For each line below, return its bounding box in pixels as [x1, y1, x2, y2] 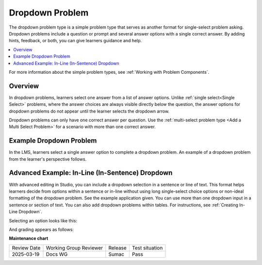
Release [108, 244, 127, 251]
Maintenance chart [9, 235, 49, 241]
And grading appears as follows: [9, 226, 74, 232]
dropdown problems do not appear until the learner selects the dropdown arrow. [9, 108, 170, 114]
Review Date [12, 244, 41, 251]
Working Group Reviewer [46, 244, 103, 251]
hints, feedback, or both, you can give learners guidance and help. [9, 38, 142, 44]
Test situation [131, 244, 163, 251]
